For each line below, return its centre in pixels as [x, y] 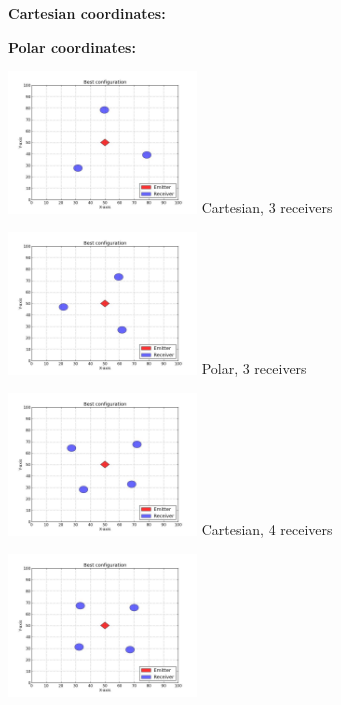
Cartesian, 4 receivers [267, 529]
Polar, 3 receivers [254, 368]
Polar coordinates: [72, 46]
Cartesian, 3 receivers [267, 207]
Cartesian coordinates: [87, 13]
